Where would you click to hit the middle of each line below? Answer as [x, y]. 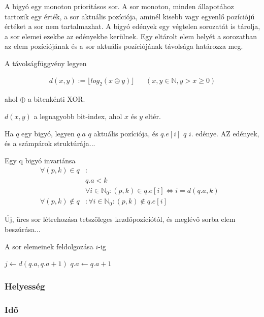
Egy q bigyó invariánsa [40, 160]
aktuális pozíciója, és [126, 133]
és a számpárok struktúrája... [50, 143]
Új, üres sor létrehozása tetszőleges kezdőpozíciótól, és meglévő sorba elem [120, 219]
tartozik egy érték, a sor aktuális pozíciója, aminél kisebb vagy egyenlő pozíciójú [130, 16]
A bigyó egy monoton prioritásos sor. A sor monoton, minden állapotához [119, 6]
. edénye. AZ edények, [225, 133]
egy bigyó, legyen [48, 133]
